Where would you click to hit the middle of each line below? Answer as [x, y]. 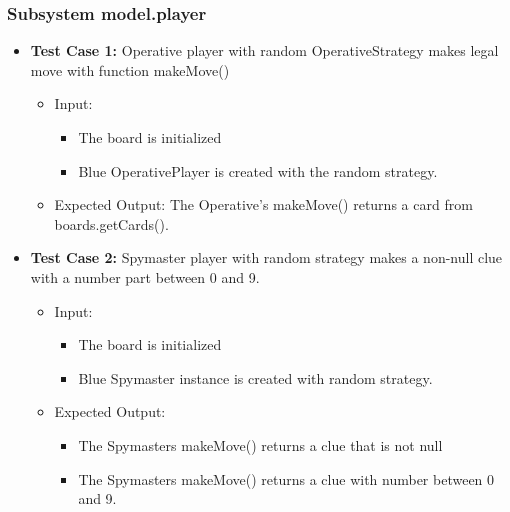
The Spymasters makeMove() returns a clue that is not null [260, 444]
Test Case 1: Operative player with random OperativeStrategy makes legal [264, 50]
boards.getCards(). [111, 223]
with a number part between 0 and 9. [145, 276]
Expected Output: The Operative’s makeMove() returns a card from [263, 204]
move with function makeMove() [130, 69]
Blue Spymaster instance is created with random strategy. [255, 377]
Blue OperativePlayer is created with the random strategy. [258, 170]
